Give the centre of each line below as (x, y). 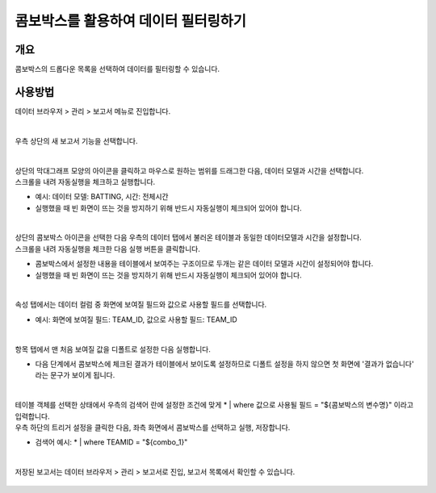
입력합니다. (32, 416)
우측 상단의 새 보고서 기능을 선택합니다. (76, 140)
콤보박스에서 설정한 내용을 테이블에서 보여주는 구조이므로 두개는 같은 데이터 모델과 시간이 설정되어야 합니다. (204, 264)
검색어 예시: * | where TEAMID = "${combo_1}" (111, 442)
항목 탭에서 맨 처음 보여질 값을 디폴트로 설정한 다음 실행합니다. (113, 349)
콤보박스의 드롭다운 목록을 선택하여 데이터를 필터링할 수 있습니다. (117, 69)
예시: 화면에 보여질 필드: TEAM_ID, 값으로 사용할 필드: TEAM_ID (136, 320)
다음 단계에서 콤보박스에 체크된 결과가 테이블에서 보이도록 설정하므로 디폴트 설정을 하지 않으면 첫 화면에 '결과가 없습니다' (225, 364)
